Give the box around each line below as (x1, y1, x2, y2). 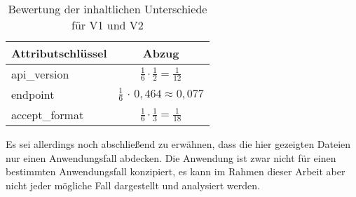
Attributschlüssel (11, 45, 107, 61)
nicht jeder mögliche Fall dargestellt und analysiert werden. (6, 177, 260, 192)
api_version (11, 66, 69, 82)
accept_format (11, 107, 84, 123)
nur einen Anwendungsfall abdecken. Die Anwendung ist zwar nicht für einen (6, 150, 336, 165)
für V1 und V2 (71, 17, 144, 33)
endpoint (11, 86, 55, 102)
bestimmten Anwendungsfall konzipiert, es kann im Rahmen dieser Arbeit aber (6, 164, 345, 179)
